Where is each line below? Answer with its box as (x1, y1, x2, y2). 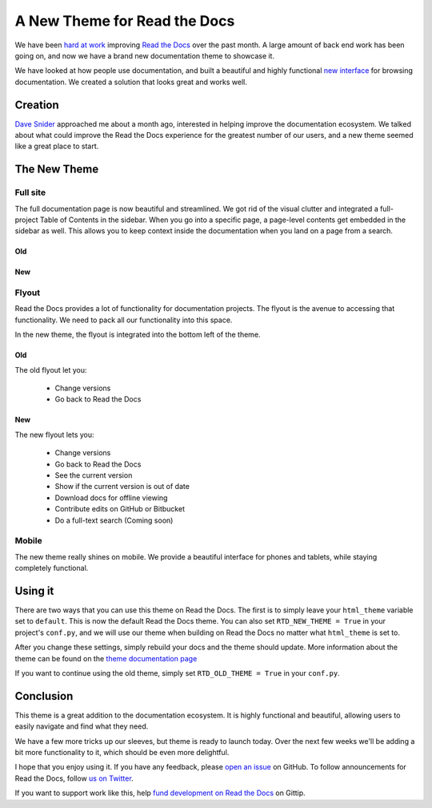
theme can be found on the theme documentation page (14, 653, 198, 663)
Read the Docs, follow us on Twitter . (14, 774, 134, 783)
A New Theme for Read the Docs (14, 12, 235, 30)
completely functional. (14, 564, 89, 573)
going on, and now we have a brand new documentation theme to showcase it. (14, 50, 275, 60)
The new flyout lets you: (14, 430, 95, 439)
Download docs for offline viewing (54, 493, 168, 503)
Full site (14, 187, 46, 198)
